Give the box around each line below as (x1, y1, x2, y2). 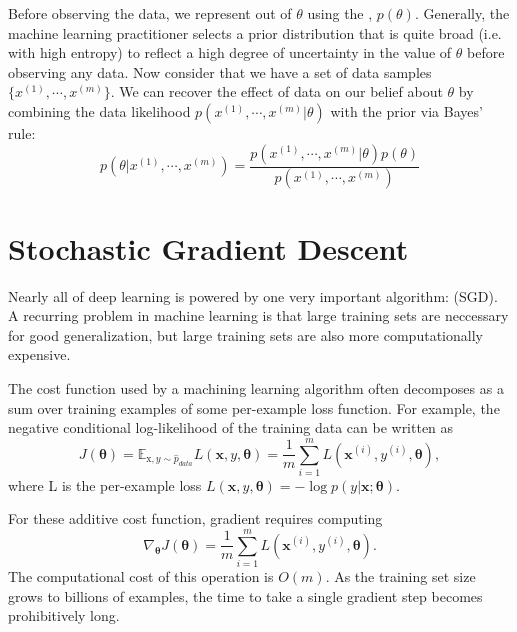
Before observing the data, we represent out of (8, 3, 292, 23)
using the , (307, 3, 373, 23)
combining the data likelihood (8, 100, 191, 121)
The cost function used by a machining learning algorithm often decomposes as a (8, 377, 504, 398)
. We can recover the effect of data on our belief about (110, 81, 443, 102)
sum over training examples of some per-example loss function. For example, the (8, 397, 500, 418)
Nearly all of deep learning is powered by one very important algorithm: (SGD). (8, 285, 498, 306)
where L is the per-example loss (8, 474, 202, 495)
